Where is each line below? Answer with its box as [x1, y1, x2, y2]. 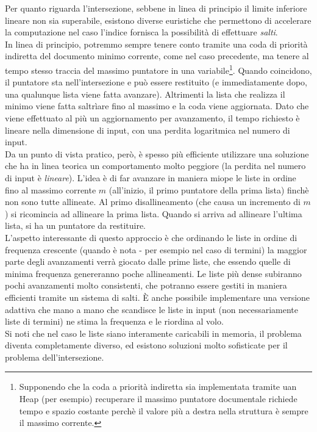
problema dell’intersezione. [5, 350, 104, 363]
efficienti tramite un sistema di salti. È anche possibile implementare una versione [5, 290, 310, 303]
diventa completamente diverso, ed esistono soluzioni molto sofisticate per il [5, 339, 288, 351]
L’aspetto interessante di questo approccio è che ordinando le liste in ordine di [5, 231, 297, 243]
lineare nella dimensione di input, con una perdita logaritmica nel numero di [5, 123, 290, 136]
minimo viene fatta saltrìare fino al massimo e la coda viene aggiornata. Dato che [5, 99, 309, 112]
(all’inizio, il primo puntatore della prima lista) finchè [109, 183, 309, 196]
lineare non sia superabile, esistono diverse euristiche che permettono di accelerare [5, 13, 312, 26]
